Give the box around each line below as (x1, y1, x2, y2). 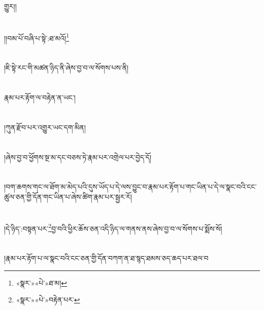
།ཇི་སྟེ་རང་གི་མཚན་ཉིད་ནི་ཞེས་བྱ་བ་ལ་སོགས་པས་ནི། (4, 62, 129, 73)
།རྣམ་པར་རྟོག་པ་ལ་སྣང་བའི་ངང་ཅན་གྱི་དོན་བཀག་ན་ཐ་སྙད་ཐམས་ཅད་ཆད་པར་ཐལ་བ (4, 253, 209, 263)
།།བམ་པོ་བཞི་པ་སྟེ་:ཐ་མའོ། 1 (4, 31, 70, 43)
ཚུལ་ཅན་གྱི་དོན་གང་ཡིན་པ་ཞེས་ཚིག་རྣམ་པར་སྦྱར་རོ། (4, 191, 132, 202)
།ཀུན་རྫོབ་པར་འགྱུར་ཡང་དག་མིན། (4, 122, 86, 132)
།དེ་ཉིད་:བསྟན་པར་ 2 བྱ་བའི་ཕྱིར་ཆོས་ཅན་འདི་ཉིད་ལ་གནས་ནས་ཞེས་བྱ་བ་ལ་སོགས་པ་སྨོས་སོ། (4, 221, 222, 234)
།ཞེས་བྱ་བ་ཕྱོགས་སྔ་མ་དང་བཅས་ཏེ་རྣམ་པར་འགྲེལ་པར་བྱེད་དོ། (4, 151, 152, 162)
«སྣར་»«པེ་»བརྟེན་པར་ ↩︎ (16, 294, 80, 305)
